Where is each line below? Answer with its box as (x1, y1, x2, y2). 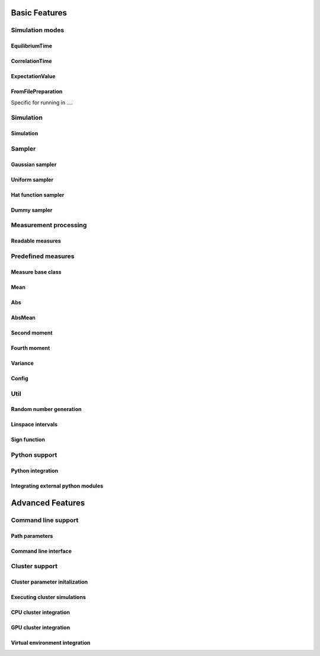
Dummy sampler (11, 206, 53, 214)
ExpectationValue (11, 73, 56, 80)
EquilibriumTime (11, 42, 53, 50)
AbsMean (11, 314, 36, 321)
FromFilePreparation (11, 88, 63, 95)
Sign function (11, 436, 46, 443)
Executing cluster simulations (11, 594, 86, 601)
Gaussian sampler (11, 161, 57, 168)
